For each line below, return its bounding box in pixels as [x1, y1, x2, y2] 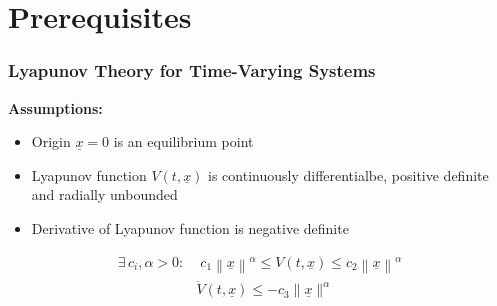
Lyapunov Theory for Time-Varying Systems [8, 58, 376, 83]
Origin [31, 131, 71, 152]
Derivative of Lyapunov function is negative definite [31, 217, 349, 238]
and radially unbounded [31, 184, 178, 205]
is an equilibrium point [113, 131, 254, 152]
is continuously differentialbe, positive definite [208, 164, 489, 185]
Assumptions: [8, 97, 103, 118]
